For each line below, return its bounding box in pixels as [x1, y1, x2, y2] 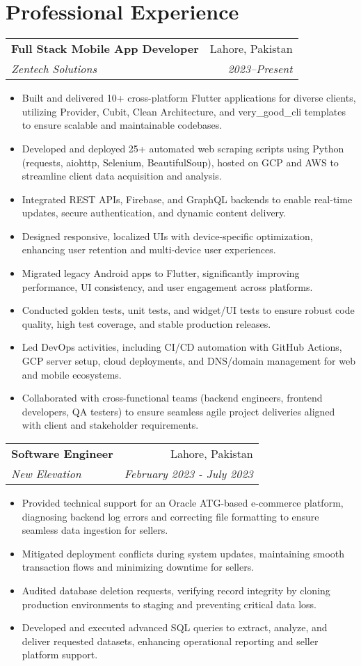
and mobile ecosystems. [22, 367, 122, 381]
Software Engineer [11, 445, 113, 461]
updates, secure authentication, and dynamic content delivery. [22, 205, 287, 220]
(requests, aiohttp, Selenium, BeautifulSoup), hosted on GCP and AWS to [22, 154, 339, 169]
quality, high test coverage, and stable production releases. [22, 316, 271, 331]
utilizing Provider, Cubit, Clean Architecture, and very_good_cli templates [22, 104, 346, 118]
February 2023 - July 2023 [124, 466, 253, 482]
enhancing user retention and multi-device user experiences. [22, 242, 276, 257]
